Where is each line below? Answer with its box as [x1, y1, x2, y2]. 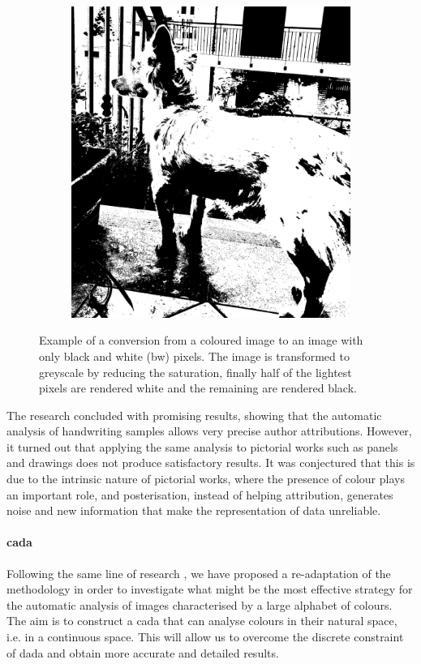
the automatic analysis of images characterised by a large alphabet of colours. [6, 596, 393, 613]
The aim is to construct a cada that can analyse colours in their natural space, [6, 612, 397, 629]
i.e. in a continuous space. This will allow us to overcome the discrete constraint [6, 628, 404, 645]
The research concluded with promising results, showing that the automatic [6, 406, 382, 423]
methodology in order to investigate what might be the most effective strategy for [6, 580, 413, 598]
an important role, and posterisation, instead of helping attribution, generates [6, 486, 393, 503]
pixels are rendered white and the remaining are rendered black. [39, 379, 357, 396]
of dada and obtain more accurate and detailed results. [6, 644, 279, 661]
